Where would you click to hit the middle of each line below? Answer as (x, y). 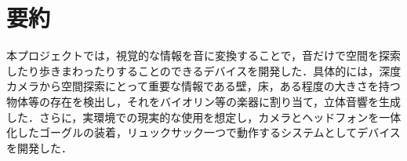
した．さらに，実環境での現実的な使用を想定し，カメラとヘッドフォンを (193, 117)
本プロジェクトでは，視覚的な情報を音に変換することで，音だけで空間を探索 (204, 55)
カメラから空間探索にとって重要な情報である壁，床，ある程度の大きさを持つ (203, 86)
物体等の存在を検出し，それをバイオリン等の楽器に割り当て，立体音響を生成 (204, 101)
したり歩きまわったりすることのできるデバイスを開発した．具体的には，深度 (204, 70)
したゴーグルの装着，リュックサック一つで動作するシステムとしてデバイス (209, 132)
